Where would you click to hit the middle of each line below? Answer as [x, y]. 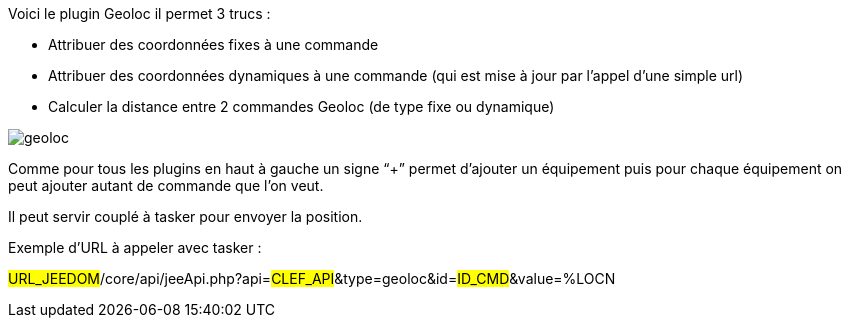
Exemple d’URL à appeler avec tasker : [135, 247]
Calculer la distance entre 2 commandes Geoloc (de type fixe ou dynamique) [301, 106]
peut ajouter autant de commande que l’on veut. [166, 185]
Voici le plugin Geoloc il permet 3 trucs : [139, 13]
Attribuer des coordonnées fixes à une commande [213, 44]
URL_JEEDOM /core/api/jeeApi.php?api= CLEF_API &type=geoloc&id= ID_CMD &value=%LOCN [312, 278]
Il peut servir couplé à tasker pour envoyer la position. [185, 216]
